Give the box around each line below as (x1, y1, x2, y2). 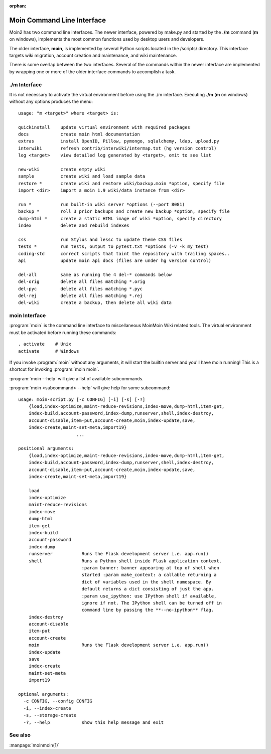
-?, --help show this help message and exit (23, 719, 164, 725)
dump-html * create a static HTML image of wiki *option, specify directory (18, 216, 222, 221)
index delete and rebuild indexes (18, 223, 130, 228)
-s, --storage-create (23, 712, 77, 718)
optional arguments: (18, 691, 69, 697)
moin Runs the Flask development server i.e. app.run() (28, 642, 209, 648)
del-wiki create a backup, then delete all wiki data (18, 300, 172, 306)
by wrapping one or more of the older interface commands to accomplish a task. (9, 68, 176, 75)
